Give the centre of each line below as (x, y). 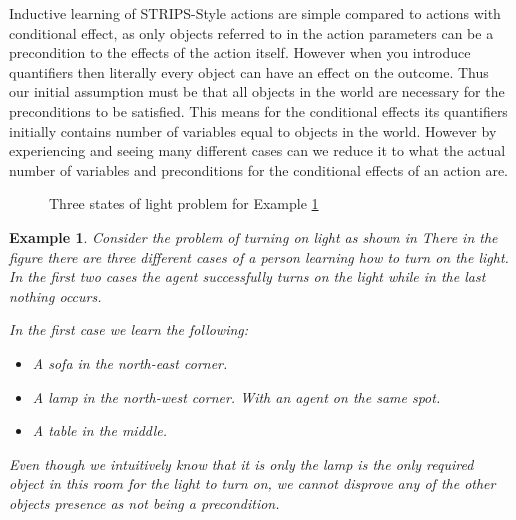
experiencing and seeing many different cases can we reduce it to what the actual (257, 150)
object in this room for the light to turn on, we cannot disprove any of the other (252, 483)
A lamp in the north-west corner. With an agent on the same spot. (236, 396)
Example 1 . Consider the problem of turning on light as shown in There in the (253, 236)
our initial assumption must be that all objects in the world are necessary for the (257, 91)
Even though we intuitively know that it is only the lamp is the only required (241, 463)
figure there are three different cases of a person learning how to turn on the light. (259, 256)
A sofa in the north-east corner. (130, 362)
